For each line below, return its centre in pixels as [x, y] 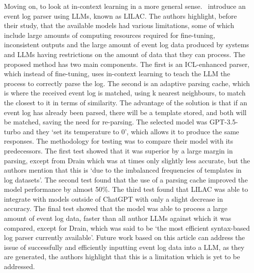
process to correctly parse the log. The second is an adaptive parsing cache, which [127, 83]
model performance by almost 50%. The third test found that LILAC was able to [126, 189]
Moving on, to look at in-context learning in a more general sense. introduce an [125, 6]
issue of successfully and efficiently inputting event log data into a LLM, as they [124, 247]
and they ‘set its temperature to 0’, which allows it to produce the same [131, 131]
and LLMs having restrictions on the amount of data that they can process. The [125, 54]
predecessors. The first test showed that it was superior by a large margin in [118, 150]
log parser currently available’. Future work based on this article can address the [125, 237]
